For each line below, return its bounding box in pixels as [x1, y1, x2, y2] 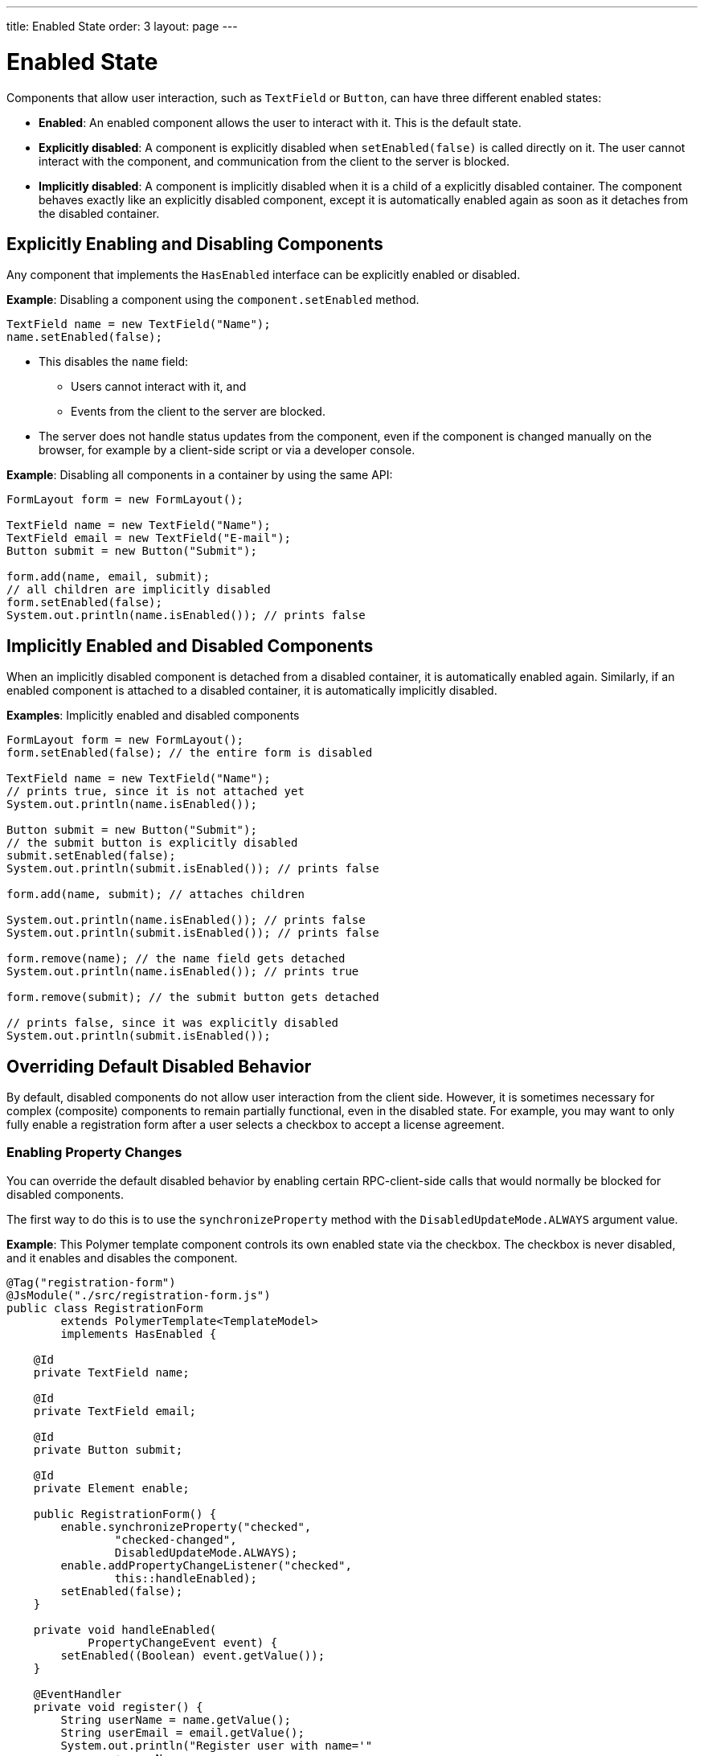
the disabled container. [39, 206, 160, 220]
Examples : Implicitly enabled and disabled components [6, 708, 300, 723]
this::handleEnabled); [114, 1571, 257, 1585]
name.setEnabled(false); [6, 330, 162, 344]
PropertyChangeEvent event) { [88, 1635, 278, 1649]
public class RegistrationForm [6, 1301, 203, 1315]
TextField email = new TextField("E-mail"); [6, 531, 292, 545]
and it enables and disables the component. [6, 1250, 238, 1265]
